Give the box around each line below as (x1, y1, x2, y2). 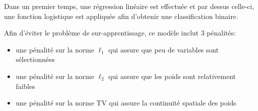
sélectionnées (15, 54, 55, 64)
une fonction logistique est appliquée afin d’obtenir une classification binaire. (4, 10, 239, 21)
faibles (15, 80, 35, 91)
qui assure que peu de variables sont (108, 44, 219, 54)
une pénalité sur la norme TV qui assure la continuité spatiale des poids (15, 97, 237, 108)
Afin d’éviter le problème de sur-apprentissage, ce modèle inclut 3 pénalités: (4, 27, 236, 38)
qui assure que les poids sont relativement (108, 70, 236, 81)
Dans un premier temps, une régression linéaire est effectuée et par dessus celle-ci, (4, 1, 255, 11)
